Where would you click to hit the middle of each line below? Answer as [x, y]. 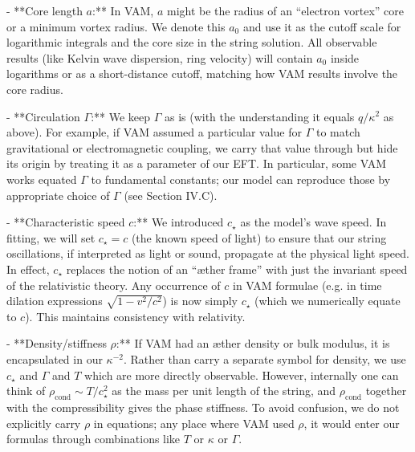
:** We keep [121, 116]
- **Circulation [43, 116]
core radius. [35, 89]
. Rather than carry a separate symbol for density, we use [264, 359]
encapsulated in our [55, 359]
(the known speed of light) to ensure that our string [259, 237]
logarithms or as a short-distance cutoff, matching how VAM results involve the [202, 73]
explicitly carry [44, 423]
